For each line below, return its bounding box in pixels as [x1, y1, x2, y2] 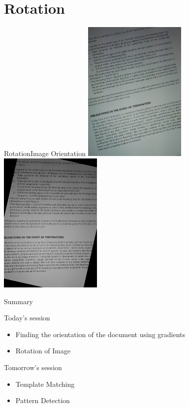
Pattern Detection [15, 395, 70, 406]
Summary [4, 296, 33, 306]
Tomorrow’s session [4, 362, 62, 373]
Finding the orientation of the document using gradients [15, 329, 186, 339]
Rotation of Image [15, 345, 71, 356]
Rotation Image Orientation [4, 148, 86, 158]
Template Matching [15, 378, 75, 389]
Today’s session [4, 313, 50, 323]
